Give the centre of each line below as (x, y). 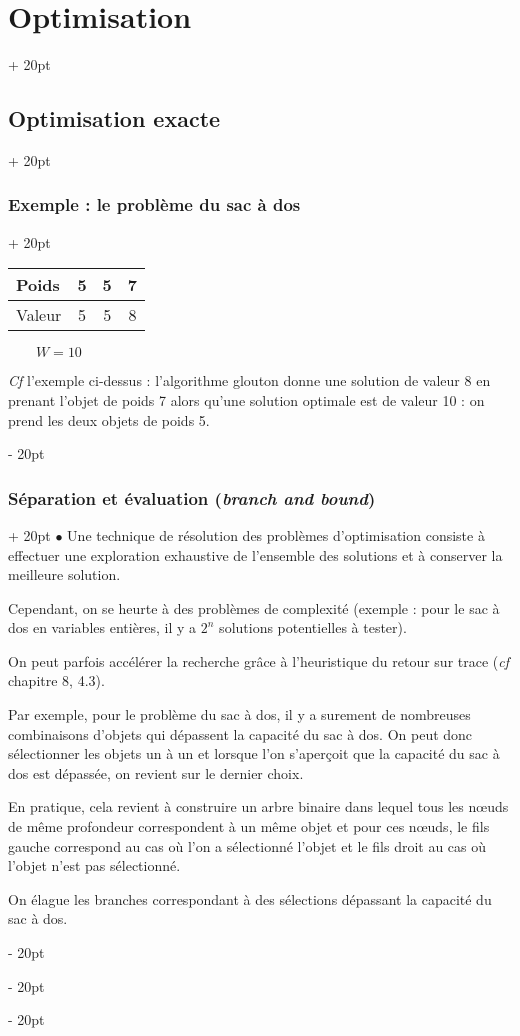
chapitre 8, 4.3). (56, 680)
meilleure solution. (64, 574)
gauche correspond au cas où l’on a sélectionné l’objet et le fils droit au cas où (247, 845)
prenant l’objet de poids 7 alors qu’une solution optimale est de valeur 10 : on (246, 399)
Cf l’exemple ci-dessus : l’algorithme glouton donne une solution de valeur (234, 380)
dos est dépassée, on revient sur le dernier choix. (156, 772)
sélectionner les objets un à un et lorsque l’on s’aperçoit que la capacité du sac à (254, 753)
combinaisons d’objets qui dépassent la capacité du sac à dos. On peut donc (240, 733)
